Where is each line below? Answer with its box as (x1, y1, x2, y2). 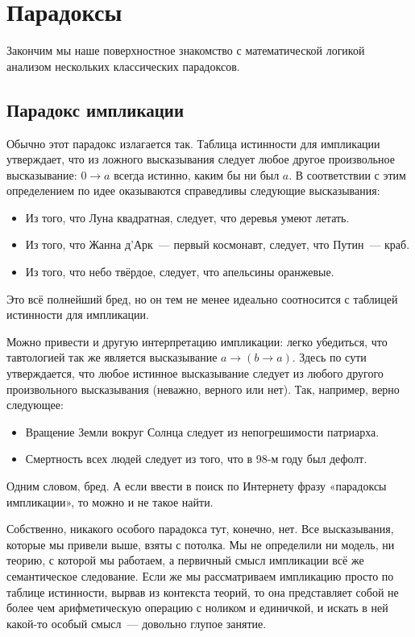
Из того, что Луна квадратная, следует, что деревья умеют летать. (25, 209, 350, 225)
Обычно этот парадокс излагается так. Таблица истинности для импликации (6, 134, 380, 151)
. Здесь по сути (292, 349, 367, 366)
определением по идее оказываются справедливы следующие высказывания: (6, 182, 380, 199)
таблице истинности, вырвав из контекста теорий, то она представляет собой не (6, 583, 399, 600)
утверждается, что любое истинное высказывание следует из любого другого (6, 365, 384, 382)
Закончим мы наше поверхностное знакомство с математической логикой (6, 42, 365, 59)
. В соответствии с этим (288, 166, 406, 183)
